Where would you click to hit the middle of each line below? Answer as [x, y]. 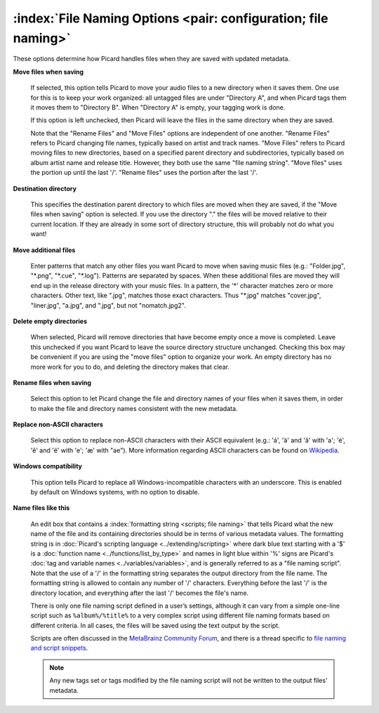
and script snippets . [59, 648]
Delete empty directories [50, 321]
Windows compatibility [47, 466]
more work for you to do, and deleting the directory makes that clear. [130, 367]
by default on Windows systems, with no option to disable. [115, 492]
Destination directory [45, 188]
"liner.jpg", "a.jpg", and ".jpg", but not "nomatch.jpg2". [108, 305]
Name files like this [41, 508]
